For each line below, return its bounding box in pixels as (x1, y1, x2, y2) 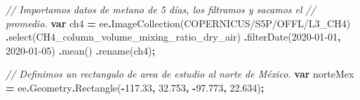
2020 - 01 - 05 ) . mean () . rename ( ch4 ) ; (6, 43, 155, 57)
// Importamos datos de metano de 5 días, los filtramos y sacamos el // (6, 2, 316, 16)
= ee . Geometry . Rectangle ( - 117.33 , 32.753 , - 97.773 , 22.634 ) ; (6, 80, 265, 94)
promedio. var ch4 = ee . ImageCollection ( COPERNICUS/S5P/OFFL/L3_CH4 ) (6, 15, 351, 30)
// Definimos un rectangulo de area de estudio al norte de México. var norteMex (6, 66, 354, 81)
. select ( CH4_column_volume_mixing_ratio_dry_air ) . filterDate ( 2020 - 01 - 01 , (6, 29, 341, 44)
